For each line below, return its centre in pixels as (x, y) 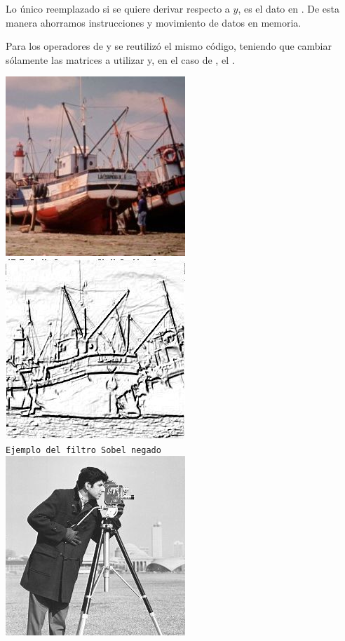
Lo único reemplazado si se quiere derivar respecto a (118, 8)
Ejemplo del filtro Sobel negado (83, 450)
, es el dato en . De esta (289, 8)
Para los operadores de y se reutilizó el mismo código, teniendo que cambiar (169, 46)
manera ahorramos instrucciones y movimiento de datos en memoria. (154, 22)
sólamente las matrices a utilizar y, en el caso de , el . (120, 59)
